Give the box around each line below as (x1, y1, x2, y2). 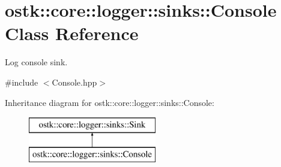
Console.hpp (52, 75, 97, 88)
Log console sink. (5, 56, 68, 68)
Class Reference (5, 21, 139, 45)
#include (5, 75, 38, 88)
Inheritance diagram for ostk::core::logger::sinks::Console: (5, 96, 214, 108)
